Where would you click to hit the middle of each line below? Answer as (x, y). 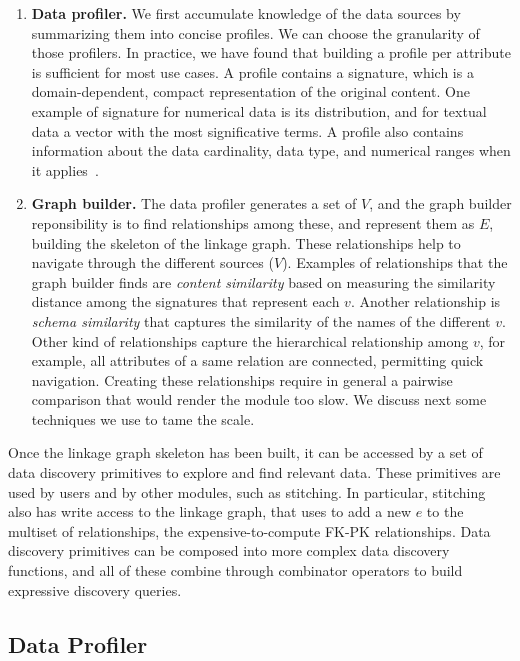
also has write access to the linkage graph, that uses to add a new (209, 511)
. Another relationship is (425, 301)
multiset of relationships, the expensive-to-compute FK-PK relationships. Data (249, 530)
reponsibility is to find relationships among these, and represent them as (253, 222)
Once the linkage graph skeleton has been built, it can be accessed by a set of (245, 452)
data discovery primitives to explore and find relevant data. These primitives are (254, 472)
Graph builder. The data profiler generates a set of (194, 203)
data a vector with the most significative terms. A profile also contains (247, 130)
